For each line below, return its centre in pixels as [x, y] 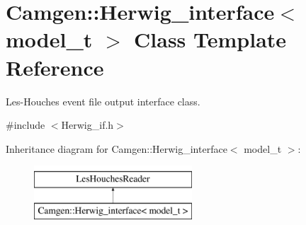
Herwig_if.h [87, 125]
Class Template [210, 39]
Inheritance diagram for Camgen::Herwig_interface [117, 148]
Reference [55, 67]
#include [25, 125]
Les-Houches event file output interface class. [103, 101]
